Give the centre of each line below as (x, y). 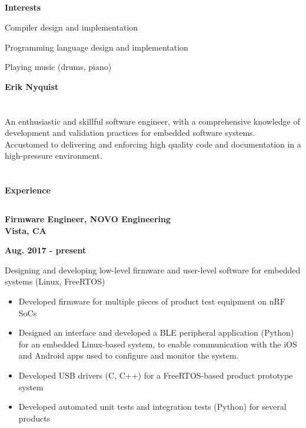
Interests (23, 7)
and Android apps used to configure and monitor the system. (129, 355)
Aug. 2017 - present (46, 250)
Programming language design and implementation (97, 47)
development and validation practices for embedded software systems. (130, 133)
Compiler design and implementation (71, 27)
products (34, 418)
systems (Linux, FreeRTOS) (55, 281)
